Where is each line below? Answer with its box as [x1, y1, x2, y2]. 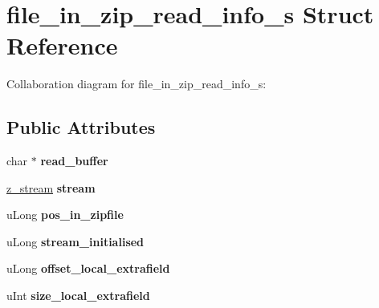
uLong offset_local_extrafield [6, 260, 170, 277]
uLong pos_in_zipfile [6, 206, 124, 223]
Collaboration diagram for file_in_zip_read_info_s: [6, 75, 267, 92]
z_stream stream [6, 179, 96, 196]
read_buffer [40, 152, 108, 169]
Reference [6, 29, 118, 62]
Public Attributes [6, 115, 156, 140]
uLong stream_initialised [6, 233, 145, 249]
